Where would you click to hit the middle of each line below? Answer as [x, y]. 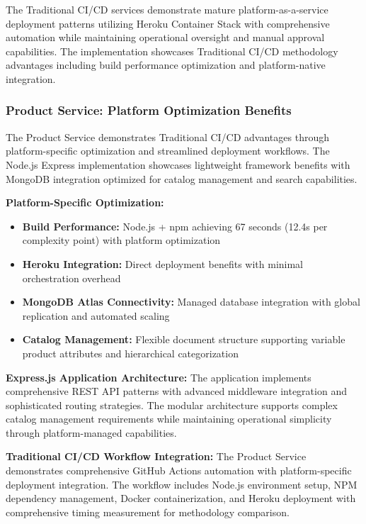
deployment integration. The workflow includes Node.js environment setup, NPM [182, 484]
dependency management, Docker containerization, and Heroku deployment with [181, 498]
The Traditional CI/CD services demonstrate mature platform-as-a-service [167, 9]
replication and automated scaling [96, 315]
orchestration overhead [72, 278]
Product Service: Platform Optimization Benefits [149, 110]
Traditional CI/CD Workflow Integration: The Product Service [156, 456]
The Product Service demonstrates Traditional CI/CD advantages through [168, 136]
